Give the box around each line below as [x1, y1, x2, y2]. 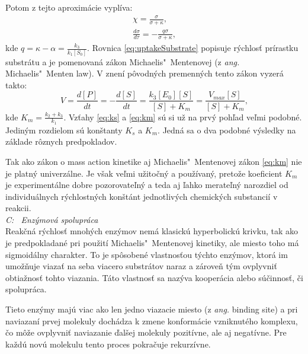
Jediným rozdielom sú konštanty [5, 123, 123, 136]
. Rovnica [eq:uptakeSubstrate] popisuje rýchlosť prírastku [87, 42, 299, 54]
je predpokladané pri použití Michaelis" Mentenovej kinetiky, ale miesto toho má [5, 237, 299, 249]
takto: [5, 78, 27, 91]
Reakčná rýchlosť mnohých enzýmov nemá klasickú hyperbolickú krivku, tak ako [5, 225, 298, 237]
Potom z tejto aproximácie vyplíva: [5, 1, 133, 13]
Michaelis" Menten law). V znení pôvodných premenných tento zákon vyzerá [5, 67, 284, 79]
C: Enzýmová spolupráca [5, 213, 98, 225]
